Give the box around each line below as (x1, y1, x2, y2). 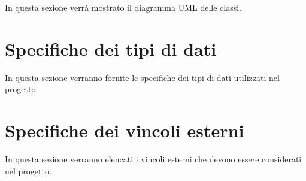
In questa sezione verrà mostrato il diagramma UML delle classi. (5, 1, 242, 13)
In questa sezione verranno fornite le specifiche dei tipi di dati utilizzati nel (5, 71, 280, 83)
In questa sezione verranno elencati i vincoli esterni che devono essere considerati (5, 153, 302, 165)
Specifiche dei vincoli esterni (5, 118, 244, 143)
